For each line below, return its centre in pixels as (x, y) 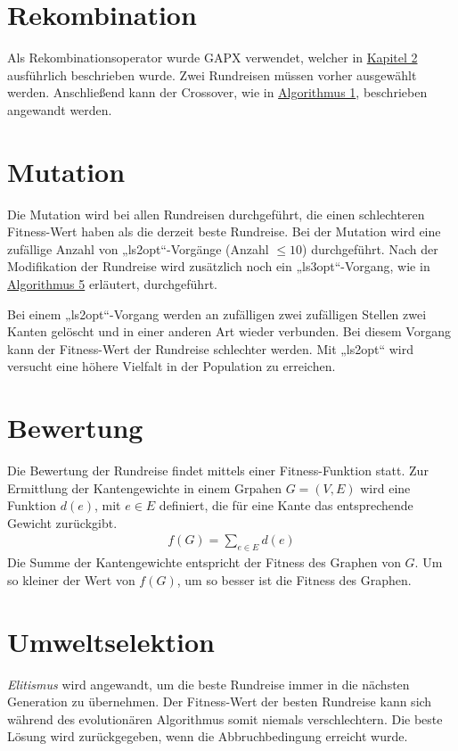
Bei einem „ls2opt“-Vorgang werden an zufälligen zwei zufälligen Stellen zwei (217, 314)
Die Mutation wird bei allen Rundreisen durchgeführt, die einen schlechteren (216, 214)
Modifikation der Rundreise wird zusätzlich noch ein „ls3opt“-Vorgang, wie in (219, 266)
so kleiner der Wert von (71, 579)
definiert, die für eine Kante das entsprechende (286, 505)
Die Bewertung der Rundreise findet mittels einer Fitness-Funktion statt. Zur (218, 470)
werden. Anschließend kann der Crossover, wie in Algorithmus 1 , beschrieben (217, 92)
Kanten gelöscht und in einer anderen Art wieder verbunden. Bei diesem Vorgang (229, 331)
